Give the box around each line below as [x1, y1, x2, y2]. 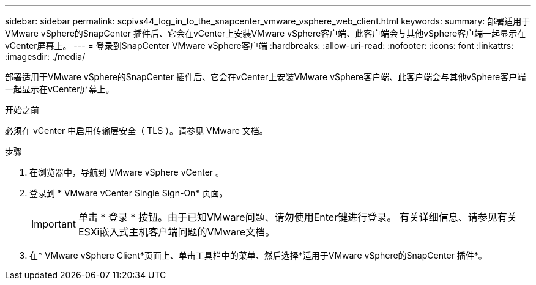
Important [31, 218, 76, 230]
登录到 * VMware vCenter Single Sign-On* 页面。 [29, 188, 228, 198]
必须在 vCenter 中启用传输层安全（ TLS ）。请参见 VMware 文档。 [5, 125, 268, 136]
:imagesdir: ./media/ [5, 51, 86, 62]
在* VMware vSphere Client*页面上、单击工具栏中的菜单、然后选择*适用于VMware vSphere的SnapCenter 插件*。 [29, 250, 487, 261]
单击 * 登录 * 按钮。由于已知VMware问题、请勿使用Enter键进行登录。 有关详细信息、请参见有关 [78, 211, 517, 223]
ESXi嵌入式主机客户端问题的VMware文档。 [78, 226, 275, 238]
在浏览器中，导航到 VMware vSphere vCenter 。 [29, 167, 225, 177]
